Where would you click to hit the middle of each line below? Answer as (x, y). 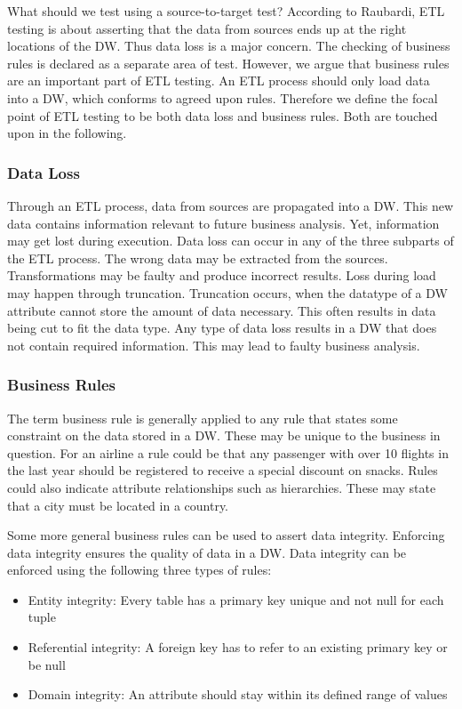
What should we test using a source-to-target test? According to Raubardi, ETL (226, 11)
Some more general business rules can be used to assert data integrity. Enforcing (226, 535)
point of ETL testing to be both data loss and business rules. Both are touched (223, 115)
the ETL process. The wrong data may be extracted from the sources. (198, 258)
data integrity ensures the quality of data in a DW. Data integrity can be (207, 552)
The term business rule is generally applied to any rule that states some (203, 418)
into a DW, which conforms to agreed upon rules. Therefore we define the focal (223, 97)
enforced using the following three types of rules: (139, 570)
